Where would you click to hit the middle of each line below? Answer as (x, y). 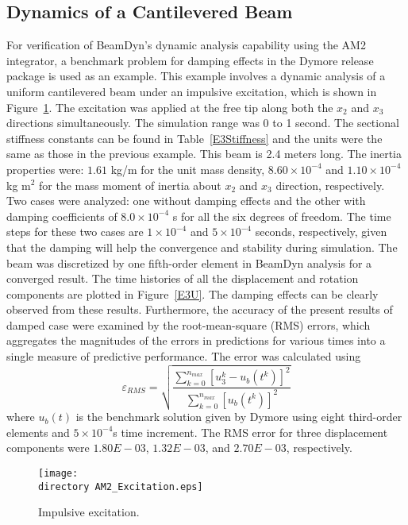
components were (48, 448)
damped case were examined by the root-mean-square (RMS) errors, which (189, 324)
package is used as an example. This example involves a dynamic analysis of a (196, 76)
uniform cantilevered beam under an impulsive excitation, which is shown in (192, 91)
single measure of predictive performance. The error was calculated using (184, 356)
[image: (58, 473)
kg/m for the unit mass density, (188, 169)
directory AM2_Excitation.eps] (121, 486)
